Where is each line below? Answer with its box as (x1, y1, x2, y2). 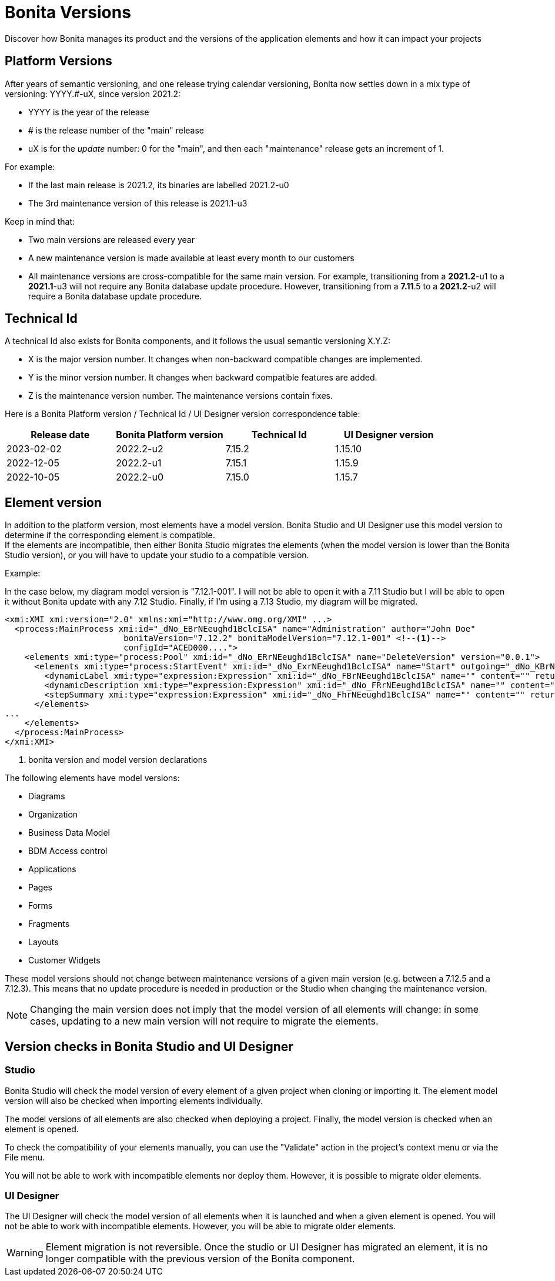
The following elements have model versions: (5, 773, 180, 783)
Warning (6, 1247, 44, 1259)
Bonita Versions (5, 2, 131, 22)
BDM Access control (28, 846, 108, 856)
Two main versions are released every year (28, 234, 195, 245)
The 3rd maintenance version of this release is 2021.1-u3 (28, 198, 248, 208)
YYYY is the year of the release (28, 106, 149, 117)
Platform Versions (5, 54, 112, 69)
